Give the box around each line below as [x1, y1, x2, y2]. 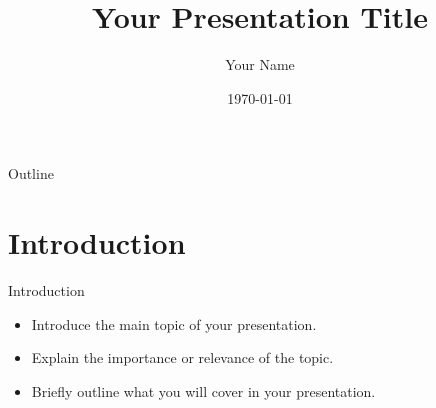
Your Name [225, 54, 295, 75]
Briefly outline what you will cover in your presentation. [31, 380, 376, 401]
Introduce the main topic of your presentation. [31, 313, 317, 334]
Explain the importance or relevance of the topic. [31, 347, 334, 368]
